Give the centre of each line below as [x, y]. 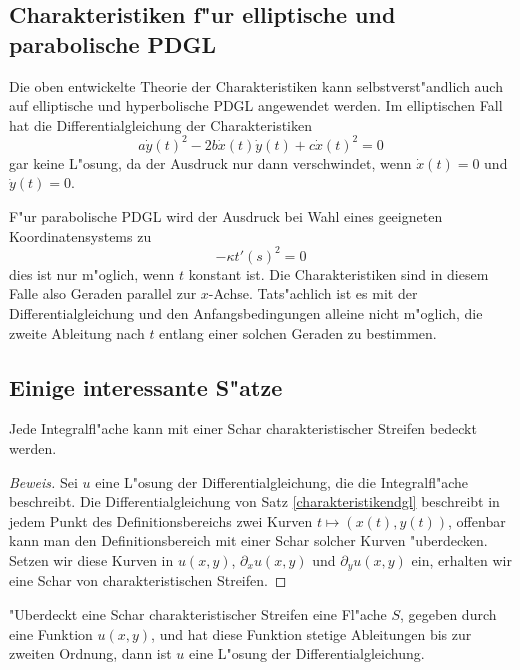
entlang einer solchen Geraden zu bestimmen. [298, 332]
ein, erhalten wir [461, 559]
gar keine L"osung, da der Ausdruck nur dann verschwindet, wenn [210, 162]
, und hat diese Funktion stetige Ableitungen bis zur [311, 633]
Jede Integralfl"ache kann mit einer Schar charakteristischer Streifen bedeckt [243, 428]
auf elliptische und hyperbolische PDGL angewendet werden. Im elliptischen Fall [256, 105]
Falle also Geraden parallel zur [103, 293]
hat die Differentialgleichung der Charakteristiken [161, 124]
